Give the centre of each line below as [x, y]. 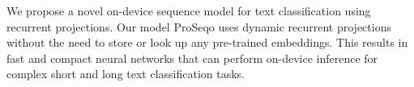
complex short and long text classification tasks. [126, 74]
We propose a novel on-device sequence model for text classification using [189, 10]
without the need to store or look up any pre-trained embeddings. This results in [207, 42]
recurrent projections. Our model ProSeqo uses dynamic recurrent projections [199, 26]
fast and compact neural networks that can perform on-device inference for [192, 58]
